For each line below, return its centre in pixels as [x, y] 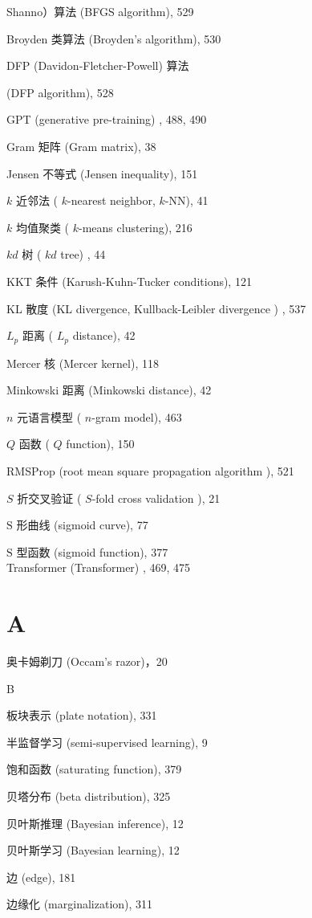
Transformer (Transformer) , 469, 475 [99, 567]
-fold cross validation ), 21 [156, 498]
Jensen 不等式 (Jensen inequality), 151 [102, 173]
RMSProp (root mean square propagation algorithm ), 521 [150, 470]
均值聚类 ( [43, 227]
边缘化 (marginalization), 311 [80, 904]
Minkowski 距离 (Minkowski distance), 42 [109, 390]
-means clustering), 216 [136, 227]
